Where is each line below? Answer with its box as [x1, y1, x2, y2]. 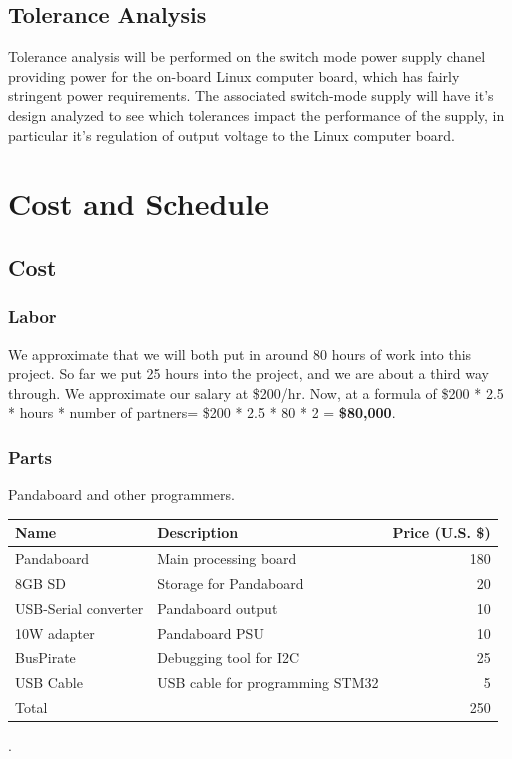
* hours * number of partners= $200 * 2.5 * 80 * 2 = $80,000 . [8, 402, 396, 423]
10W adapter [15, 622, 95, 643]
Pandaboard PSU [157, 622, 264, 643]
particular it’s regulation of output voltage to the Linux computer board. [8, 124, 455, 145]
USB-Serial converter [15, 597, 144, 618]
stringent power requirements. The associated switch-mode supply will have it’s [8, 85, 494, 106]
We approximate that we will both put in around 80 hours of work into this [8, 343, 472, 364]
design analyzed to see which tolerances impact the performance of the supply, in [8, 104, 505, 125]
